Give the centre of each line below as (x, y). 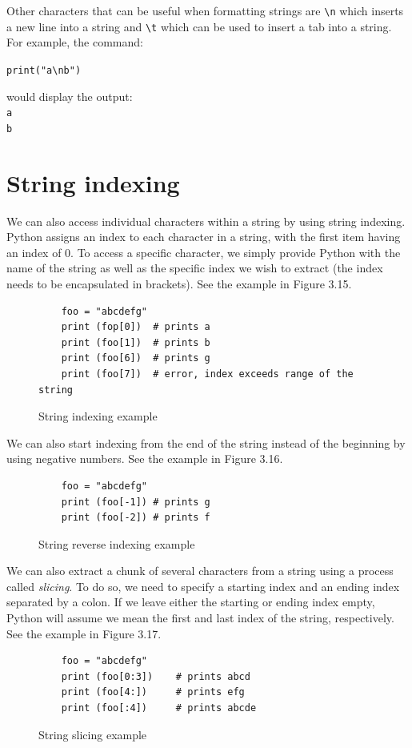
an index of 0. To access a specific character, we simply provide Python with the (204, 252)
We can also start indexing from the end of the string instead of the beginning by (206, 442)
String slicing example (93, 734)
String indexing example (98, 416)
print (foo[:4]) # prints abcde (159, 708)
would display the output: (70, 96)
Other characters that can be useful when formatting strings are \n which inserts (205, 10)
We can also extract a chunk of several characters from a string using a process (200, 571)
